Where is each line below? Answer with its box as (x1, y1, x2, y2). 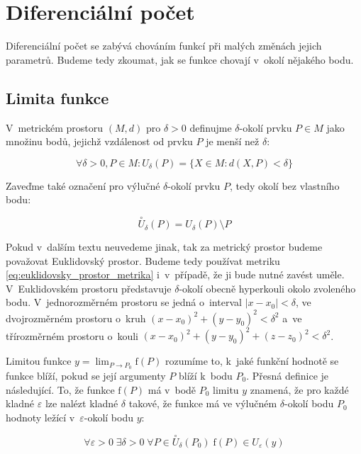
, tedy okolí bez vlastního (229, 178, 340, 193)
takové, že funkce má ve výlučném (128, 396, 277, 411)
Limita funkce (6, 86, 109, 108)
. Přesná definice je (246, 368, 329, 382)
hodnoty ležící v (6, 409, 75, 424)
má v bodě (148, 382, 196, 397)
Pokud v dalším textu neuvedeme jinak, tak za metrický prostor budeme (6, 239, 323, 254)
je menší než (206, 134, 260, 149)
